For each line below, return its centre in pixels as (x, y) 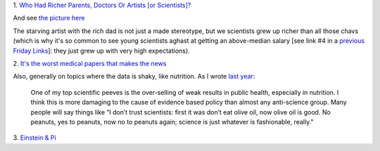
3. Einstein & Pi (34, 138)
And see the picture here (49, 18)
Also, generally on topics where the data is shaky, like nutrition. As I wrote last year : (134, 77)
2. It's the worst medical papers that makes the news (90, 63)
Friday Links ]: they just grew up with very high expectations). (101, 51)
